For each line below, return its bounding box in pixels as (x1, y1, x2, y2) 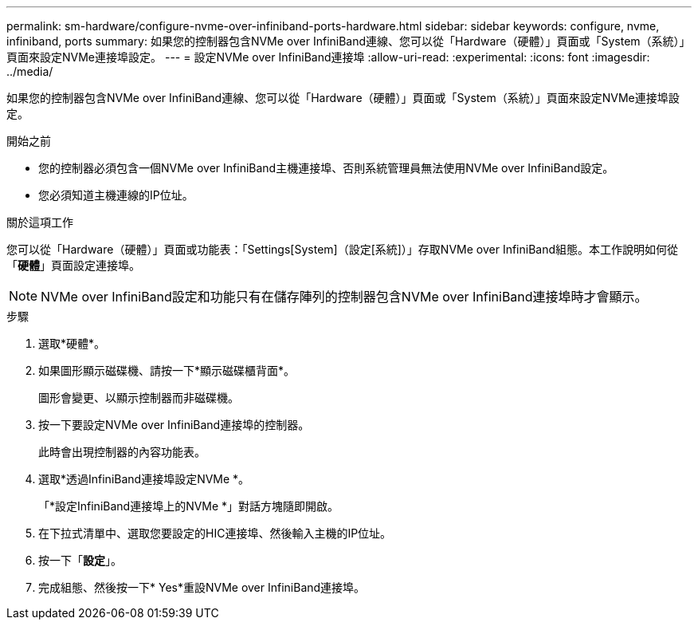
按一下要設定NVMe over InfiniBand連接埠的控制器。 (38, 418, 310, 431)
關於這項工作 (6, 215, 73, 229)
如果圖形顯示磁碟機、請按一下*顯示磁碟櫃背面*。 (38, 364, 296, 377)
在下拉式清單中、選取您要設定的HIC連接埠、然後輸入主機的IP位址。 (38, 526, 392, 540)
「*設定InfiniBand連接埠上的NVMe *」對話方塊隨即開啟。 (38, 499, 339, 513)
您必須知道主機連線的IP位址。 (38, 188, 194, 202)
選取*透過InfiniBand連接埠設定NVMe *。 (38, 472, 250, 486)
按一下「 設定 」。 (38, 553, 122, 567)
